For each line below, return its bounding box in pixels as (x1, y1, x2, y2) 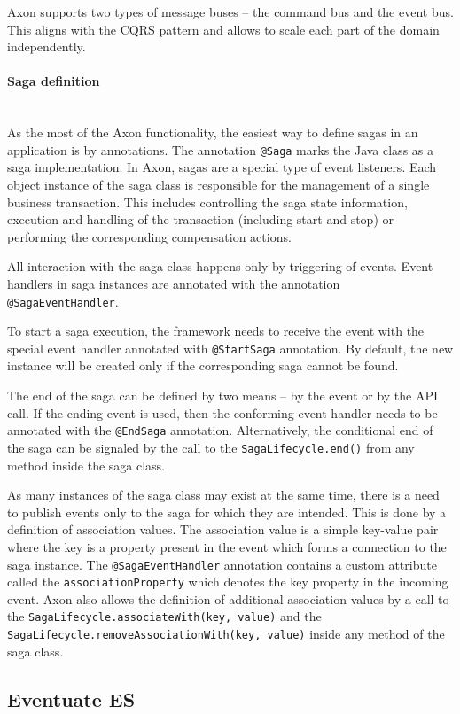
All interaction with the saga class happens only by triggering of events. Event (7, 257, 433, 276)
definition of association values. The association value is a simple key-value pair (7, 520, 439, 539)
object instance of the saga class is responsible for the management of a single (7, 175, 430, 194)
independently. (7, 37, 86, 56)
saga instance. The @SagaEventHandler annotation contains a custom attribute (7, 555, 437, 573)
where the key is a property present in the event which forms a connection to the (7, 537, 447, 555)
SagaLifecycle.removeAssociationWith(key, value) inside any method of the (7, 625, 445, 643)
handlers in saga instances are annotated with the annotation (7, 274, 340, 292)
